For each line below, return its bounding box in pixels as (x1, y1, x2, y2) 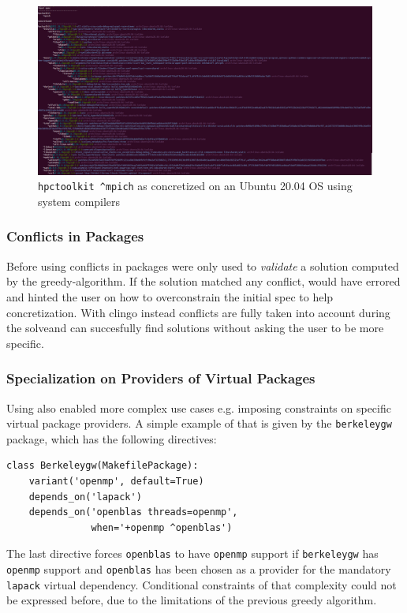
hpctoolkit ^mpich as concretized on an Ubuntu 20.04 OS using (38, 178, 353, 194)
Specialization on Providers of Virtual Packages (6, 368, 316, 388)
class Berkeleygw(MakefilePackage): (6, 460, 199, 472)
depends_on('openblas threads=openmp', (28, 506, 238, 518)
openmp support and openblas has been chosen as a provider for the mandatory (6, 560, 391, 577)
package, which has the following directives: (6, 430, 217, 447)
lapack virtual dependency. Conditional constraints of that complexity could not (6, 576, 397, 592)
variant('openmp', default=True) (28, 475, 204, 487)
